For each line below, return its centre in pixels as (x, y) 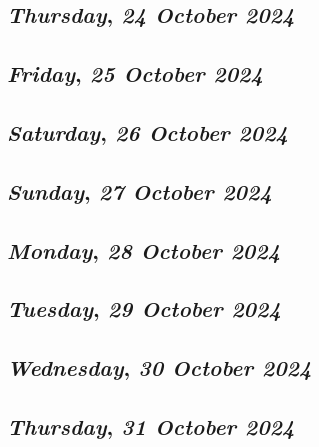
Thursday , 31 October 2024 (151, 425)
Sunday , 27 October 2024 (139, 190)
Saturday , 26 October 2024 (147, 131)
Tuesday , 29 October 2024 (144, 308)
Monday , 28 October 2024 (144, 249)
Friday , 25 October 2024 (135, 73)
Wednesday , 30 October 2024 (159, 367)
